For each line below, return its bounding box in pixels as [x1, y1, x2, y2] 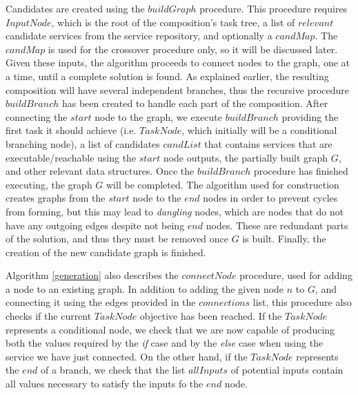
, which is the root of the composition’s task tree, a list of [51, 15, 295, 29]
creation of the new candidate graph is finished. [6, 244, 206, 259]
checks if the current [6, 309, 92, 323]
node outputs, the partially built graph [163, 150, 328, 164]
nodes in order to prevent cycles [203, 191, 338, 205]
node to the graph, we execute [95, 109, 222, 124]
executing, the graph [6, 177, 92, 191]
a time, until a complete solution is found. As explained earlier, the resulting [6, 68, 329, 83]
